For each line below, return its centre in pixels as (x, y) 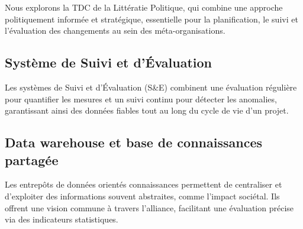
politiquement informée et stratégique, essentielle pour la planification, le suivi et (151, 19)
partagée (32, 159)
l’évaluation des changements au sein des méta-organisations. (115, 30)
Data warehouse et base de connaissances (133, 142)
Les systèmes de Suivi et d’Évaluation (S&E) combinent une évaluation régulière (151, 87)
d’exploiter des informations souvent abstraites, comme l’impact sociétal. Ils (142, 196)
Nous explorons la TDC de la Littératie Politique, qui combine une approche (144, 7)
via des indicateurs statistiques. (62, 219)
